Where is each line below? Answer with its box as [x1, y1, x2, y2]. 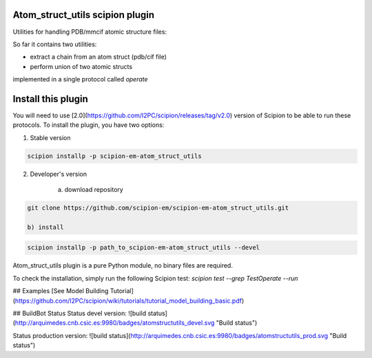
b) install [27, 223, 64, 231]
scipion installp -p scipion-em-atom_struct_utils [27, 152, 203, 160]
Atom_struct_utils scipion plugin [12, 9, 155, 21]
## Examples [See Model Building [12, 287, 109, 295]
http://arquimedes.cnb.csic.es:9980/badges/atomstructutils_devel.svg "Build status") [14, 319, 258, 327]
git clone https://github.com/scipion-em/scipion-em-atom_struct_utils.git [27, 204, 289, 212]
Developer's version [30, 170, 87, 178]
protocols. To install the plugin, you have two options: [12, 121, 165, 129]
